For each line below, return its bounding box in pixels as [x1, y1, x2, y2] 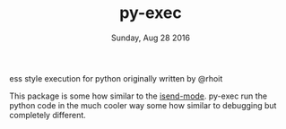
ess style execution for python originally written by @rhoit [9, 73, 223, 83]
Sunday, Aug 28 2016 [110, 32, 191, 43]
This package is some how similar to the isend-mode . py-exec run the [9, 90, 267, 101]
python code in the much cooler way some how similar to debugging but [9, 99, 277, 110]
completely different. [9, 109, 87, 120]
